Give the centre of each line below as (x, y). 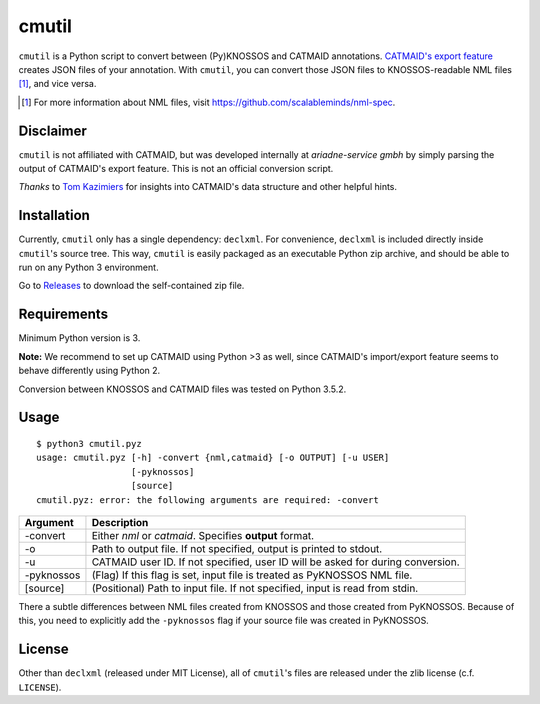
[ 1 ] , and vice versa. (57, 84)
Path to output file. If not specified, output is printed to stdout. (237, 548)
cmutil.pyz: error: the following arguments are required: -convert (207, 499)
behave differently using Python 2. (89, 371)
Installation (54, 215)
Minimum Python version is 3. (79, 338)
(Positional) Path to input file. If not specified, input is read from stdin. (255, 588)
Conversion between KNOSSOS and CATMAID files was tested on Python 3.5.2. (182, 389)
